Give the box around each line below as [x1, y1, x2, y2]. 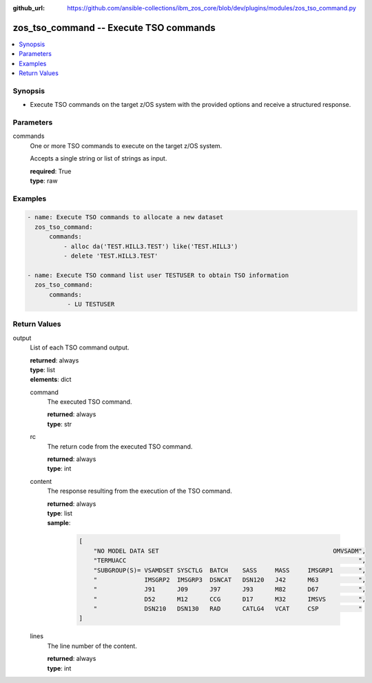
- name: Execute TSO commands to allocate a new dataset [27, 214, 224, 221]
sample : [47, 519, 71, 527]
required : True [30, 167, 72, 175]
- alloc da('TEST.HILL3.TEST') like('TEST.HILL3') [63, 242, 238, 250]
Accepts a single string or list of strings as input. [30, 154, 167, 163]
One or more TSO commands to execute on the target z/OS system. [30, 141, 223, 150]
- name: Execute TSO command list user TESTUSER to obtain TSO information [27, 271, 289, 279]
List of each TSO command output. [30, 343, 130, 351]
